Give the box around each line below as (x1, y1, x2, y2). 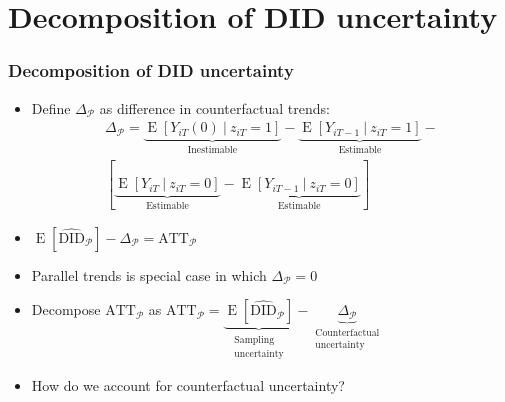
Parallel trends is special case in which (31, 264, 267, 285)
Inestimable (187, 145, 238, 156)
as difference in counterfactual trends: (99, 97, 330, 118)
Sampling (234, 335, 275, 346)
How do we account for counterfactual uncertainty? (31, 375, 345, 396)
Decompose (31, 299, 101, 320)
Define (31, 97, 71, 118)
